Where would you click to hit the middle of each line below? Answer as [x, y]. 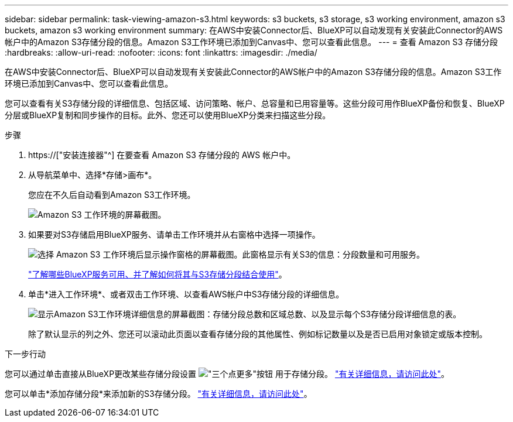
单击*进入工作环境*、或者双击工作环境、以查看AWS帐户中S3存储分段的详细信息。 [186, 294]
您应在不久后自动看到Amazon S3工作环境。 [112, 195]
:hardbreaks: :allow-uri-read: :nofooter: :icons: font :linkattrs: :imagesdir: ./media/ [161, 52]
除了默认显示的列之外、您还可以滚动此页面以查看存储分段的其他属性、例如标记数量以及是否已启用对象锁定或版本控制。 [258, 334]
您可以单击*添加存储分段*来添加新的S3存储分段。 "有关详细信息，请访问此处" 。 [158, 394]
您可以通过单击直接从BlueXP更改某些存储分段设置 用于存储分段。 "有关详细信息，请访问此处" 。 [227, 374]
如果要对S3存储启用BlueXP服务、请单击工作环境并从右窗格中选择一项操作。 [174, 234]
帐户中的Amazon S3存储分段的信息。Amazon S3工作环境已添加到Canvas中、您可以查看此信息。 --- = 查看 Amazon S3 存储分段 [252, 42]
